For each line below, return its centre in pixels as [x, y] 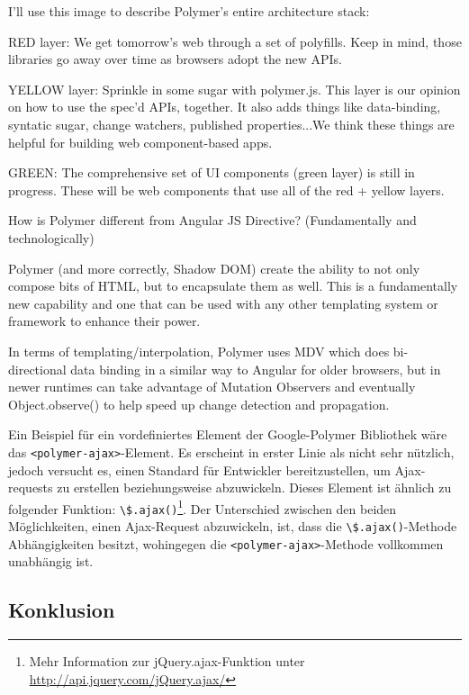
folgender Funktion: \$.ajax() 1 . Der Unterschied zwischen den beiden [203, 507]
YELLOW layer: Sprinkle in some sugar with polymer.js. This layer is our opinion [234, 89]
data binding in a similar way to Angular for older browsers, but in [256, 369]
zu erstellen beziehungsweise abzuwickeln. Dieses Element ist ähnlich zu [254, 487]
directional [37, 369]
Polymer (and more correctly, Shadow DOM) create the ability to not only [214, 268]
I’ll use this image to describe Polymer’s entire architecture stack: [189, 11]
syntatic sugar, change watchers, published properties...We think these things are [231, 124]
